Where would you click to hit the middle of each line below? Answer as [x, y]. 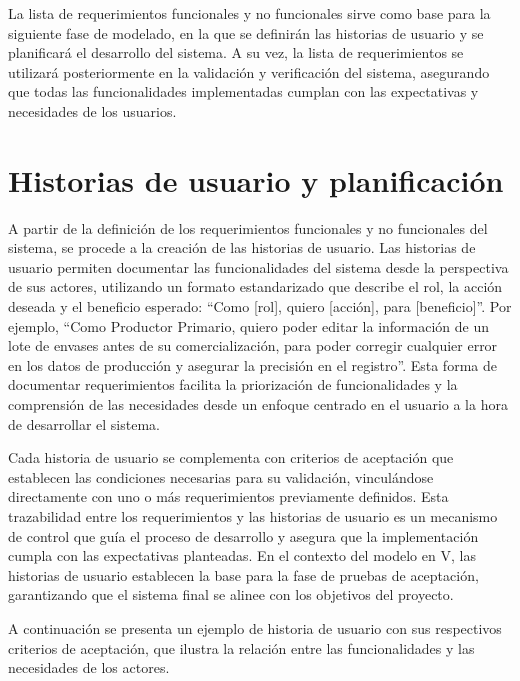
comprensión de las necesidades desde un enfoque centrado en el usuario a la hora [258, 404]
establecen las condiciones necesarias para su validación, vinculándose [221, 476]
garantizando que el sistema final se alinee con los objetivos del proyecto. [231, 594]
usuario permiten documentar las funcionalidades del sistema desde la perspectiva [258, 266]
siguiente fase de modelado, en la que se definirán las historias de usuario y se [246, 32]
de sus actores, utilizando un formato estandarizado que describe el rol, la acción [255, 286]
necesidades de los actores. [89, 667]
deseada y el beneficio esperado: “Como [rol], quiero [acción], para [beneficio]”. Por [260, 306]
